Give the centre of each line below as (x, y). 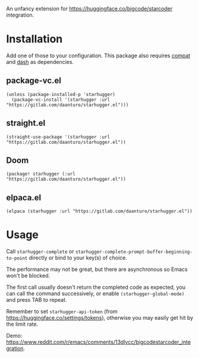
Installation (34, 39)
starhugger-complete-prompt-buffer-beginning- (134, 252)
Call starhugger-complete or (40, 251)
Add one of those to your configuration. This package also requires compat (98, 55)
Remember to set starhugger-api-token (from (62, 311)
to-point (17, 258)
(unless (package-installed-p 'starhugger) (61, 94)
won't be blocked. (28, 276)
